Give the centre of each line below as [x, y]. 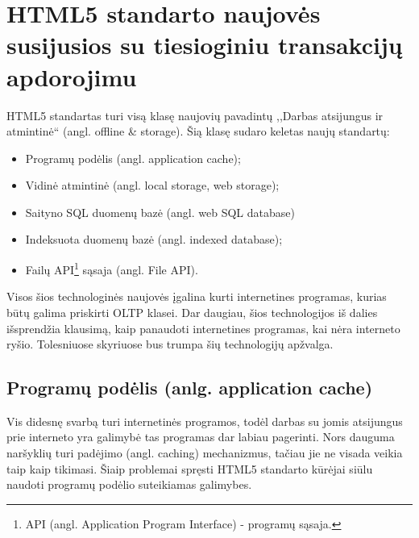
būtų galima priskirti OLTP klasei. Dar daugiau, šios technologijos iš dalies [192, 312]
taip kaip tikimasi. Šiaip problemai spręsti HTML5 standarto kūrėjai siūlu [190, 468]
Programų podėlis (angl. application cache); [133, 158]
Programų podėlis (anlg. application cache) [190, 388]
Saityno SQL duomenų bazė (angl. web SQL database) [160, 212]
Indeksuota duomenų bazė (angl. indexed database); [154, 239]
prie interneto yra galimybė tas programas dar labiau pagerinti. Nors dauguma [201, 437]
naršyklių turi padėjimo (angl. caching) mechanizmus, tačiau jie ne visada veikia [205, 453]
